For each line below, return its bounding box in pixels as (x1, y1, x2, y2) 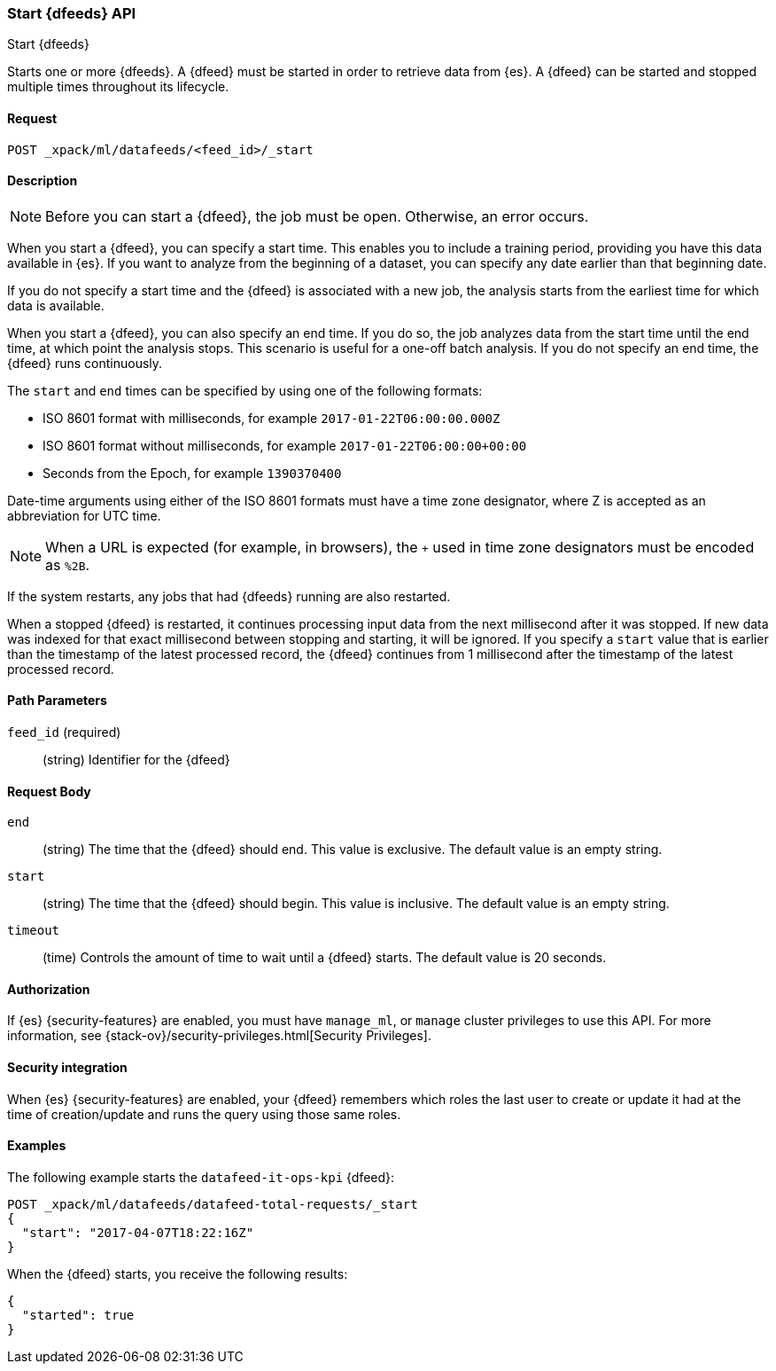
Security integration (7, 1060, 128, 1076)
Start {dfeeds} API (7, 4, 136, 22)
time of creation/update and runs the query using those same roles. (7, 1106, 401, 1122)
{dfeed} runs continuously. (7, 355, 163, 371)
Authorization (7, 981, 90, 997)
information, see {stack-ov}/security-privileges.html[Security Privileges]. (7, 1028, 431, 1044)
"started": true (21, 1307, 135, 1322)
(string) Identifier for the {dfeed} (43, 752, 230, 768)
